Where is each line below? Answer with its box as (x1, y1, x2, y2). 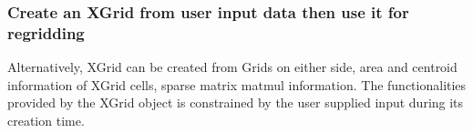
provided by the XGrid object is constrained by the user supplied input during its (7, 93, 464, 112)
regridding (7, 21, 85, 44)
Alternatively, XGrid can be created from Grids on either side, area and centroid (7, 57, 458, 77)
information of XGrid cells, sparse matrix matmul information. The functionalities (7, 75, 467, 94)
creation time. (7, 110, 85, 129)
